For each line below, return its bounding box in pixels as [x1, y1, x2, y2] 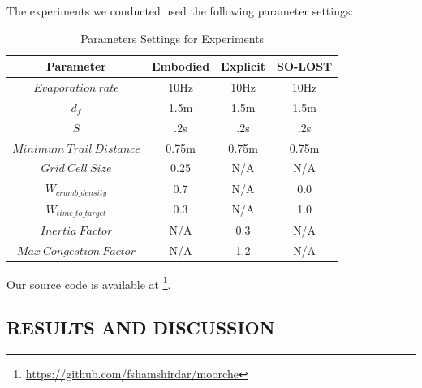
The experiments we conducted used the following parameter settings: [6, 2, 354, 19]
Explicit [221, 58, 265, 75]
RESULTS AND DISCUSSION [6, 315, 275, 340]
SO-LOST [276, 58, 333, 75]
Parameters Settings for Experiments [80, 29, 265, 46]
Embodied [151, 58, 210, 75]
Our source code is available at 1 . [6, 273, 171, 292]
